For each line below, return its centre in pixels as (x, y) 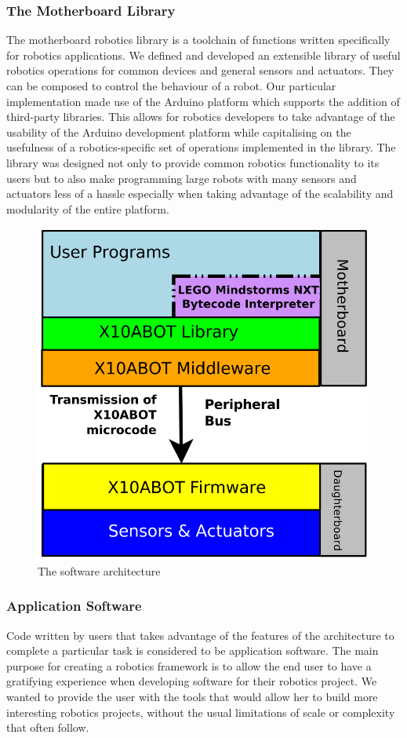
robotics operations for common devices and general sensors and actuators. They (200, 70)
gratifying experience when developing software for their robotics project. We (192, 681)
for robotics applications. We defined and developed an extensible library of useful (203, 55)
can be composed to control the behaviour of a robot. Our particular (171, 86)
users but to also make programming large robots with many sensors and (182, 178)
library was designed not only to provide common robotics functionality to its (193, 162)
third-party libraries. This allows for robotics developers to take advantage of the (201, 117)
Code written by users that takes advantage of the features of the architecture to (200, 635)
